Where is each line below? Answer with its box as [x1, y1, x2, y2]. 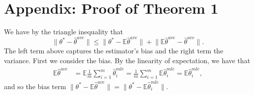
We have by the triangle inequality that [4, 26, 123, 37]
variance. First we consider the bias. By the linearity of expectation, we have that [4, 55, 251, 66]
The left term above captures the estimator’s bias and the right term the [4, 46, 223, 56]
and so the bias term [4, 81, 66, 91]
